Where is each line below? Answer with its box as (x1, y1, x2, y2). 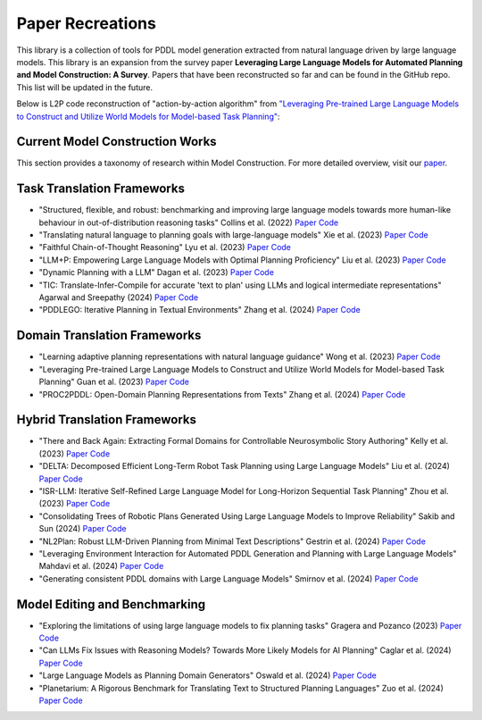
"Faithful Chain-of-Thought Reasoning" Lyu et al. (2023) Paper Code (38, 242, 292, 253)
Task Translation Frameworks (16, 181, 185, 197)
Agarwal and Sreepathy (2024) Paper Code (38, 292, 199, 303)
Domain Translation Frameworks (16, 328, 202, 343)
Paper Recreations (16, 13, 156, 33)
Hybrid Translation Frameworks (16, 412, 196, 428)
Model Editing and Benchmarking (16, 597, 206, 612)
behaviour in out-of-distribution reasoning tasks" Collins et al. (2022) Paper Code (38, 217, 339, 228)
